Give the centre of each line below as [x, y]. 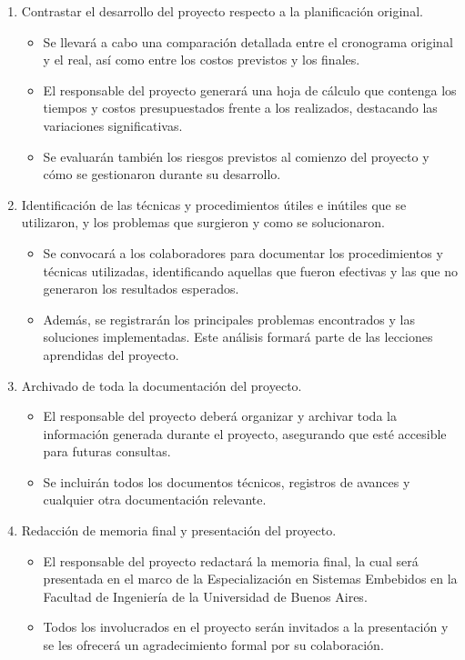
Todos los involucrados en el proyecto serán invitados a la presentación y [246, 627]
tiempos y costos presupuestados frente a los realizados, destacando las [240, 108]
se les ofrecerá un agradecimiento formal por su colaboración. [213, 645]
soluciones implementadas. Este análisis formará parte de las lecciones [238, 337]
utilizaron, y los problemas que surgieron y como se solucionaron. [203, 222]
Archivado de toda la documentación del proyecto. [162, 385]
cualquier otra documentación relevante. [155, 500]
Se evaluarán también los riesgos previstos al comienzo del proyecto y [236, 156]
